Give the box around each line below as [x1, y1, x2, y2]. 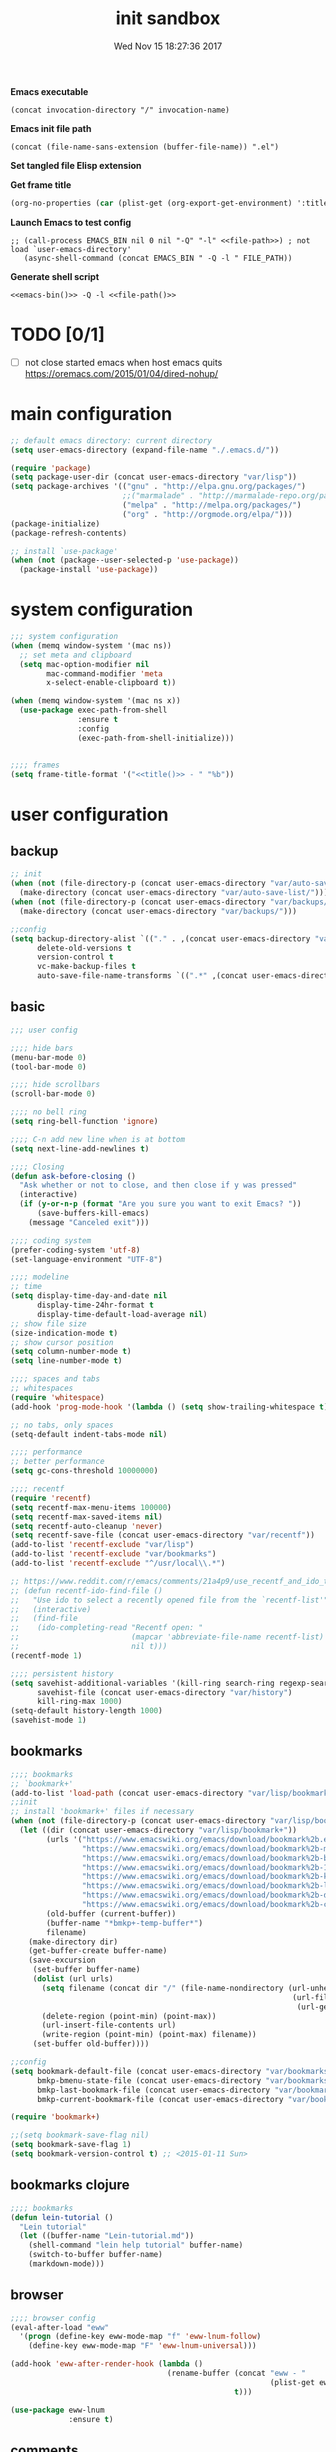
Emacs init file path [10, 122, 92, 134]
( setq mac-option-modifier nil [19, 659, 150, 669]
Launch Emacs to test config [10, 216, 132, 228]
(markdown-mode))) [28, 2259, 105, 2269]
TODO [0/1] [10, 323, 105, 346]
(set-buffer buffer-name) [32, 1965, 141, 1975]
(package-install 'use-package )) [19, 565, 159, 575]
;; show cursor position [10, 1337, 114, 1347]
